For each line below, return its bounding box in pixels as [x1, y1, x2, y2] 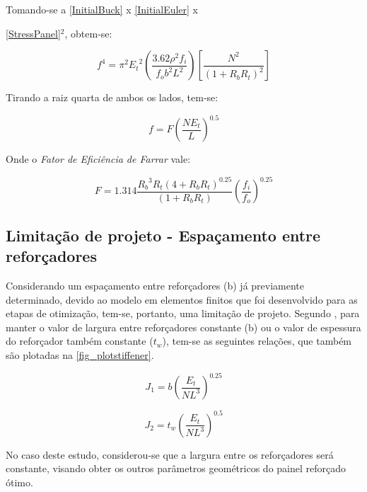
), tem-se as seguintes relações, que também [162, 333, 352, 348]
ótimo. [6, 474, 33, 489]
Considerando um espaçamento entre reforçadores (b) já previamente [6, 278, 305, 292]
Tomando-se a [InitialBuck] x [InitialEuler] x [6, 2, 199, 16]
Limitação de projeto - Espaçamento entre [6, 224, 321, 246]
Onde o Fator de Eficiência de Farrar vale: [6, 151, 191, 166]
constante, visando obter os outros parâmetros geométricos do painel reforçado [6, 461, 346, 476]
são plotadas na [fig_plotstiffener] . [6, 347, 154, 362]
